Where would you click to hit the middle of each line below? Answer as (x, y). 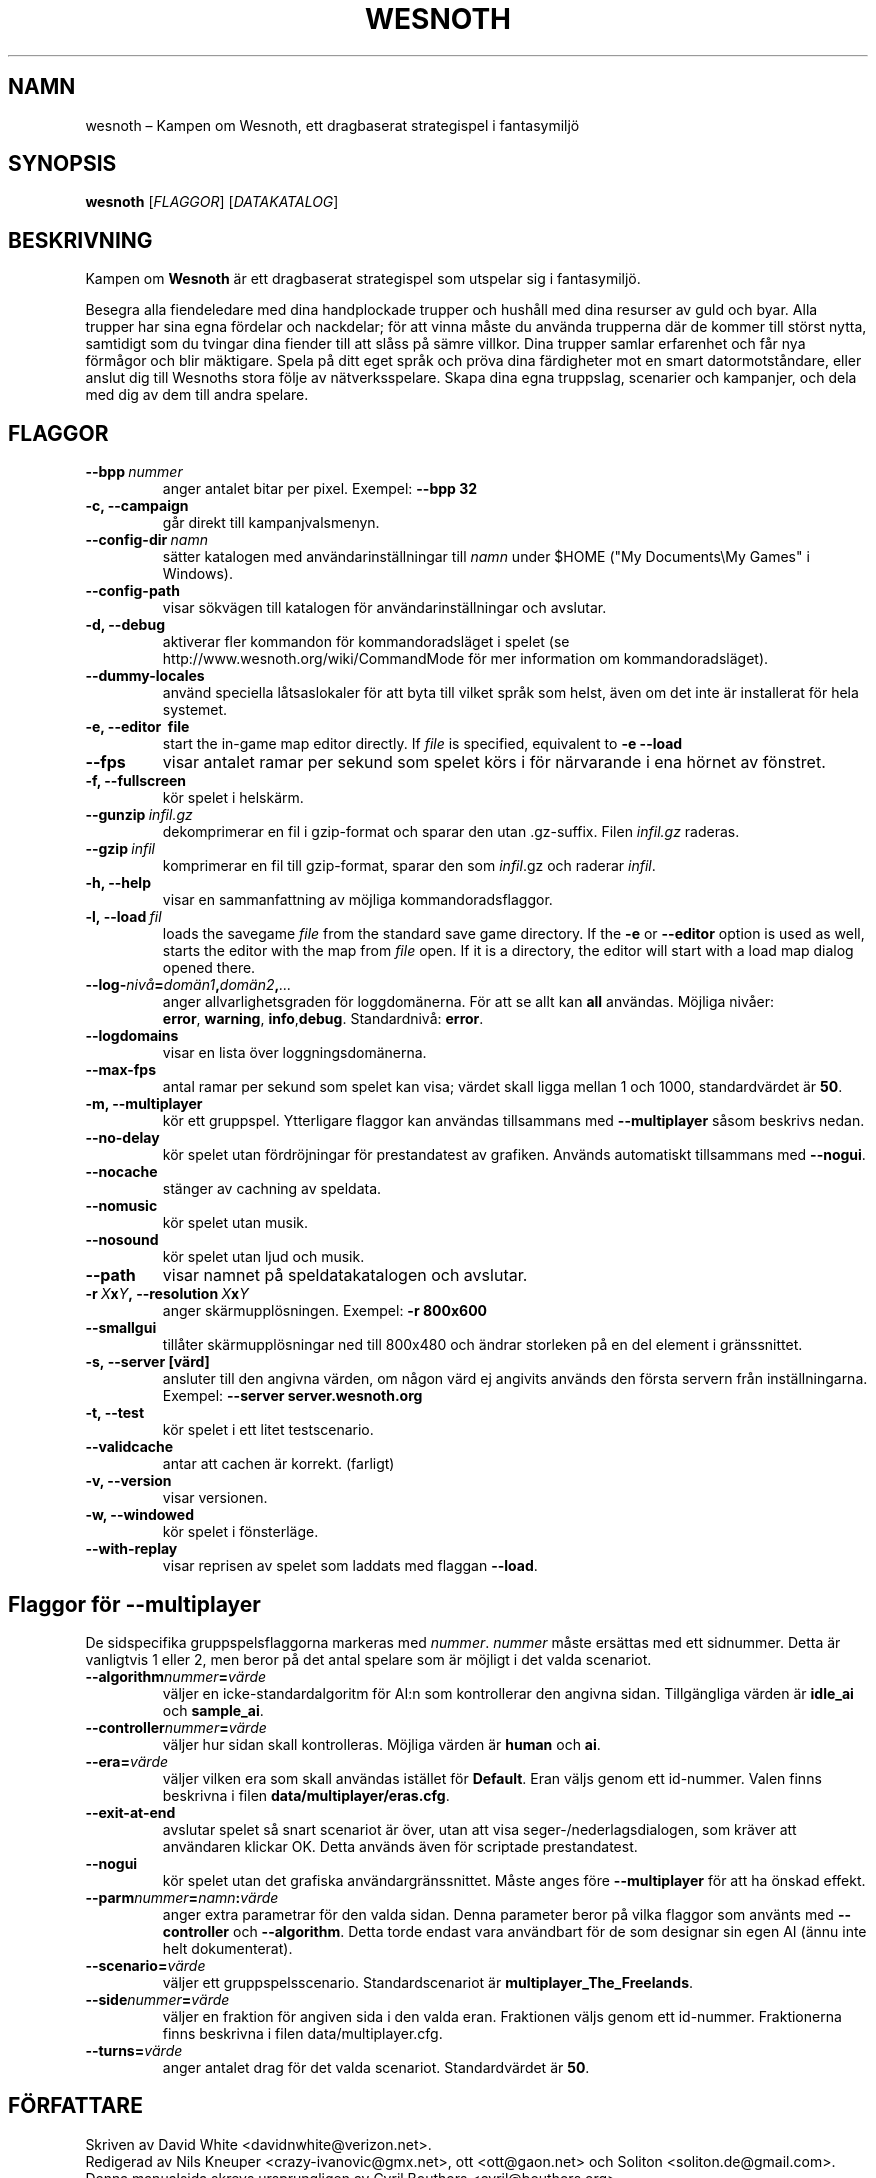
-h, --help (118, 883)
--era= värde (127, 1761)
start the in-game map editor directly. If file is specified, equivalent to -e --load (422, 744)
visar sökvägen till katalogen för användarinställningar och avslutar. (384, 608)
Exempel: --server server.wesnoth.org (292, 1396)
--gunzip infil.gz (139, 815)
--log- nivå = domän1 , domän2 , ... (188, 985)
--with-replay (131, 1549)
